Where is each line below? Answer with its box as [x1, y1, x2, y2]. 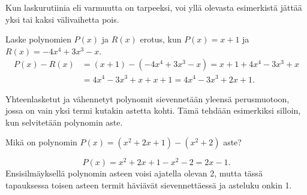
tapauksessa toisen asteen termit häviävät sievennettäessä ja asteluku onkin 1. [5, 178, 292, 191]
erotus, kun [140, 33, 182, 45]
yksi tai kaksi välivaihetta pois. [5, 13, 119, 25]
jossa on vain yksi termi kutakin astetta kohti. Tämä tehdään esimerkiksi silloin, [5, 104, 301, 117]
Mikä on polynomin [5, 136, 77, 148]
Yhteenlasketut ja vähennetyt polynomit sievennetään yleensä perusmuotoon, [5, 92, 290, 105]
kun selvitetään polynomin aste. [5, 115, 123, 128]
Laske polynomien [5, 33, 71, 45]
